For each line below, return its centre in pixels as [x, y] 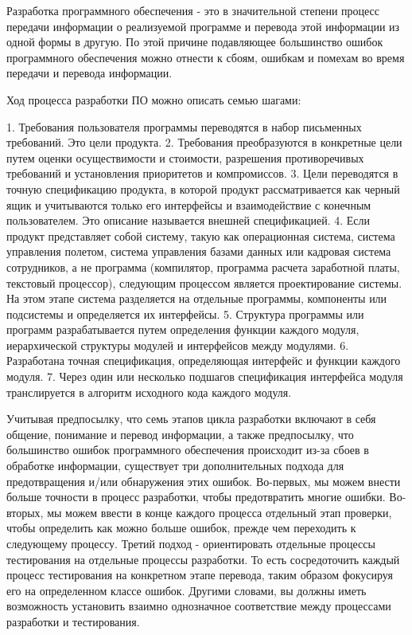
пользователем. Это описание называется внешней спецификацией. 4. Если [189, 220]
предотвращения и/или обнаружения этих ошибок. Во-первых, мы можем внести [204, 481]
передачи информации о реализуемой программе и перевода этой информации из [203, 26]
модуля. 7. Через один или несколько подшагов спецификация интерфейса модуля [205, 376]
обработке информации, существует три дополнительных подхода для [175, 466]
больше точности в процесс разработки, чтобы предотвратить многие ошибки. [196, 497]
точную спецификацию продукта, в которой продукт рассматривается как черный [203, 188]
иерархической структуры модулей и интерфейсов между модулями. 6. [178, 345]
